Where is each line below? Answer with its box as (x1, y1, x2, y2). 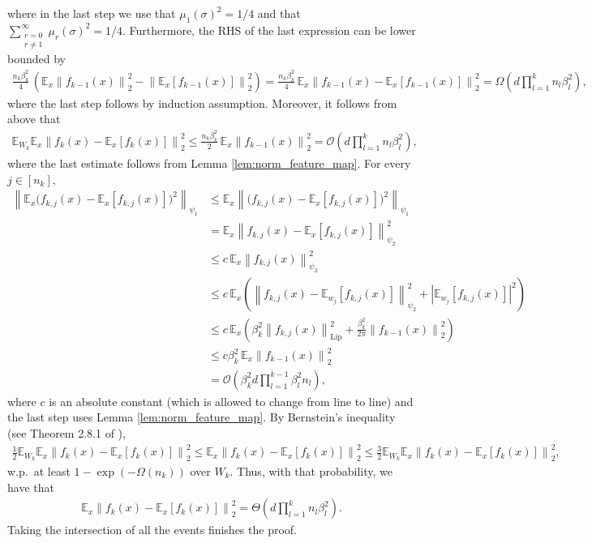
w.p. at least (7, 462, 71, 479)
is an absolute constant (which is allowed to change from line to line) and (49, 392, 414, 409)
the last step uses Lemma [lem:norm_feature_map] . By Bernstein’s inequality (7, 408, 396, 425)
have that (7, 478, 54, 495)
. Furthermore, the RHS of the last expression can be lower (122, 21, 416, 38)
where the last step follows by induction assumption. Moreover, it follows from (7, 94, 397, 111)
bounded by (7, 50, 66, 67)
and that (257, 5, 301, 21)
